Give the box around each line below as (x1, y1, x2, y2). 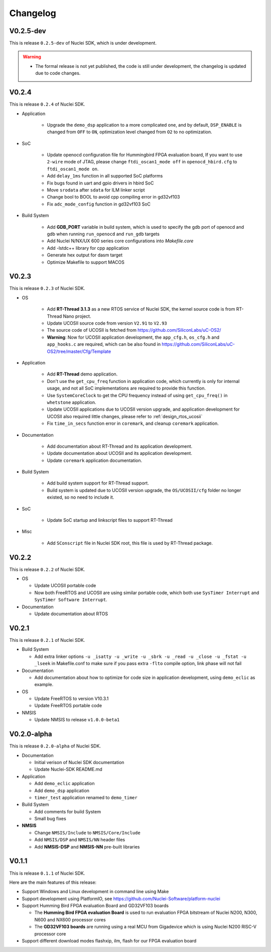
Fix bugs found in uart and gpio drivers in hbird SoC (47, 180, 154, 186)
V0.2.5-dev (9, 27, 46, 35)
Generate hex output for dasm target (47, 252, 123, 258)
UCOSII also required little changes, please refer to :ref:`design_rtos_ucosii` (47, 413, 203, 419)
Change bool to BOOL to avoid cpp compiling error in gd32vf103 (47, 194, 180, 200)
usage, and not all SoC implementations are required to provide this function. (47, 385, 206, 392)
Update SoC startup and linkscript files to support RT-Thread (47, 517, 173, 523)
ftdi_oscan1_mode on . (47, 166, 99, 172)
